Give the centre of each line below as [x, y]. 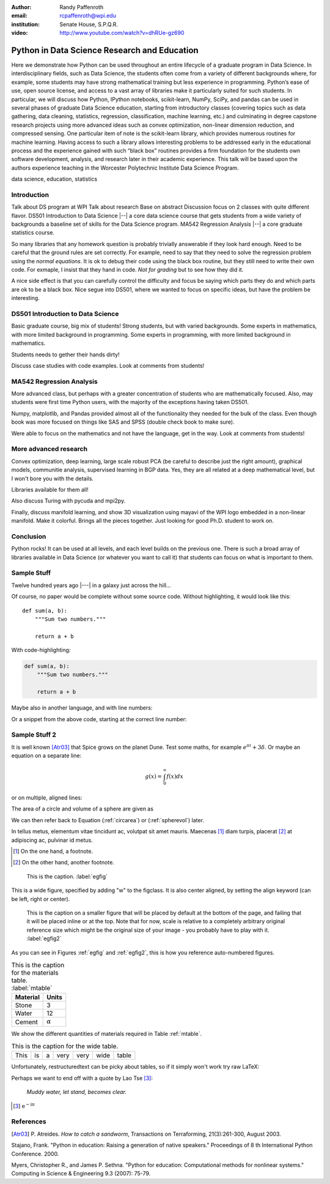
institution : [26, 24]
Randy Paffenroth [82, 7]
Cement [26, 1022]
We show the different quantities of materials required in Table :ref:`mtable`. [107, 1033]
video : [20, 33]
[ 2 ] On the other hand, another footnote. [64, 863]
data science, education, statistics [54, 179]
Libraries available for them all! [50, 489]
